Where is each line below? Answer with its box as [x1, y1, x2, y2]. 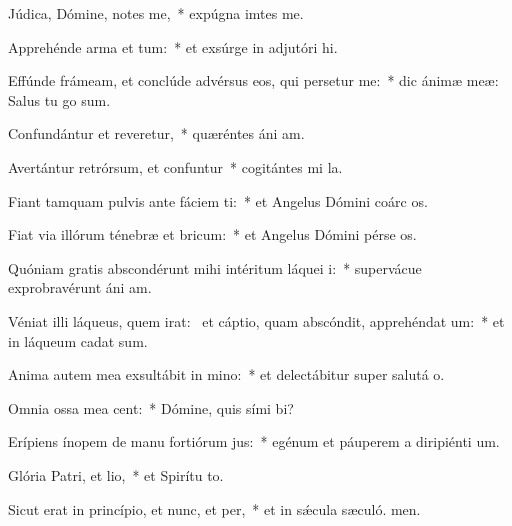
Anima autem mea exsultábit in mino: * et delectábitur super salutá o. [8, 364, 445, 385]
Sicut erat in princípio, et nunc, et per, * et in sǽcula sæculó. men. [8, 498, 421, 519]
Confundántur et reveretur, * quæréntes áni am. [8, 123, 305, 144]
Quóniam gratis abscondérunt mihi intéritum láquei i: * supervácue [8, 257, 422, 278]
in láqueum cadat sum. [8, 330, 148, 351]
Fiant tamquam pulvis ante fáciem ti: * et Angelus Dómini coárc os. [8, 190, 428, 211]
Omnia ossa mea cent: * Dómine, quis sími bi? [8, 397, 294, 418]
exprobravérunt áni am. [8, 277, 152, 298]
